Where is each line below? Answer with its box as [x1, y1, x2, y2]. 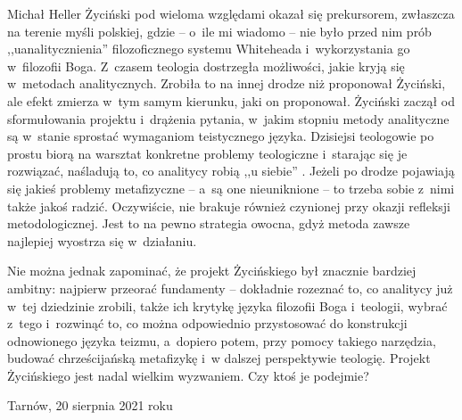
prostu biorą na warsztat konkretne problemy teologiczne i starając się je [7, 144, 408, 162]
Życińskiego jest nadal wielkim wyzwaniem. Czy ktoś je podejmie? [7, 366, 369, 384]
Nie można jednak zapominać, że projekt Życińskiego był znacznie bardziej [7, 261, 417, 280]
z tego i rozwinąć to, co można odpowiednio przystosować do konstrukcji [7, 314, 408, 333]
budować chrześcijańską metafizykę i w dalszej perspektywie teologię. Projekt [7, 349, 431, 367]
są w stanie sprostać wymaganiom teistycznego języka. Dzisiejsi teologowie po [7, 127, 434, 145]
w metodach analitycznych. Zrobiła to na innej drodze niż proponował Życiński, [7, 74, 446, 93]
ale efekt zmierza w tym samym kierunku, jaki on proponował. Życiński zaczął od [7, 91, 455, 110]
